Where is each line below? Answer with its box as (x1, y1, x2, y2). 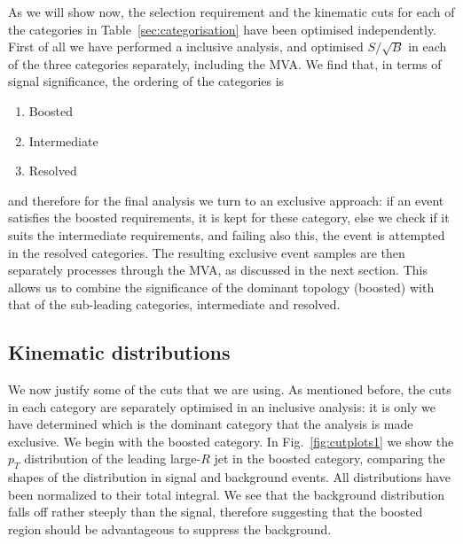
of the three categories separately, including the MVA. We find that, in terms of (8, 54, 442, 73)
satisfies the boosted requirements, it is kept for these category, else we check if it (8, 208, 450, 227)
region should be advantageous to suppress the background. (8, 520, 332, 539)
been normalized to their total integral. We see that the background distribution (8, 485, 444, 503)
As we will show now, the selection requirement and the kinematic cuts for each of (8, 3, 455, 20)
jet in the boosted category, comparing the (214, 449, 445, 468)
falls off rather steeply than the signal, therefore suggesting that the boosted (8, 502, 423, 521)
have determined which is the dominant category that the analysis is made (8, 415, 413, 433)
